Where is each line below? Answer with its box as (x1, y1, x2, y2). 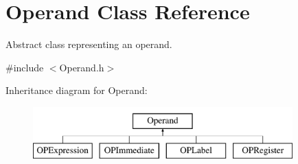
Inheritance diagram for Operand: (5, 83, 148, 97)
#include (5, 60, 44, 74)
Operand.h (59, 60, 104, 74)
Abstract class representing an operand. (5, 37, 172, 51)
